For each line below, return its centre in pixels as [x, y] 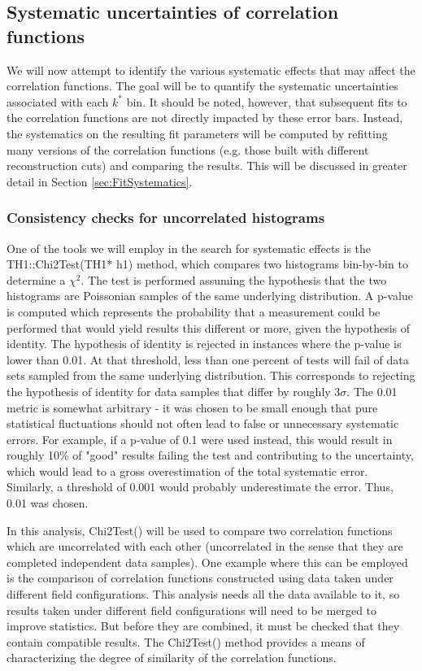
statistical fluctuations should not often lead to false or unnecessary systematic [203, 423]
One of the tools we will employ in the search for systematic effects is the [189, 248]
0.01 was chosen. [48, 503]
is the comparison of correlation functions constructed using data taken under [200, 578]
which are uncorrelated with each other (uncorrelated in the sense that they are [205, 546]
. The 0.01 [372, 391]
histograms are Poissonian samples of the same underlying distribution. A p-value [210, 296]
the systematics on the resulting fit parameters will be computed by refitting [197, 133]
